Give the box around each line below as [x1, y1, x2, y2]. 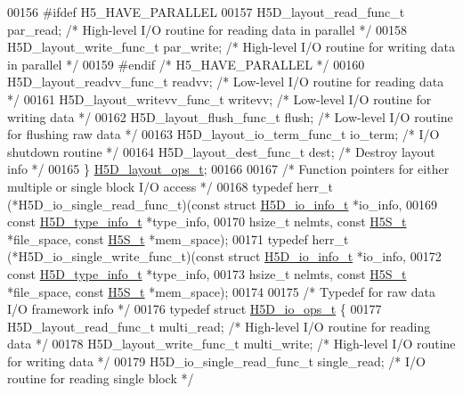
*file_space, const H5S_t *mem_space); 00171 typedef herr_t [7, 229, 349, 248]
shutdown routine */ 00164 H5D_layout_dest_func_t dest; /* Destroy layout [7, 142, 435, 160]
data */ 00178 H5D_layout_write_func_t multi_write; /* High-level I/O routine [7, 334, 456, 353]
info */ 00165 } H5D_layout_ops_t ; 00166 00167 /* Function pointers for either [7, 160, 450, 178]
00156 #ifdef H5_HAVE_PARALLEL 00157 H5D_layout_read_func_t [7, 3, 405, 21]
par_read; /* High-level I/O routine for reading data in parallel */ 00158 [7, 20, 408, 38]
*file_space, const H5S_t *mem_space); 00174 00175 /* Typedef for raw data [7, 282, 435, 300]
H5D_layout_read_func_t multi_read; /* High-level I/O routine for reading [7, 316, 431, 335]
